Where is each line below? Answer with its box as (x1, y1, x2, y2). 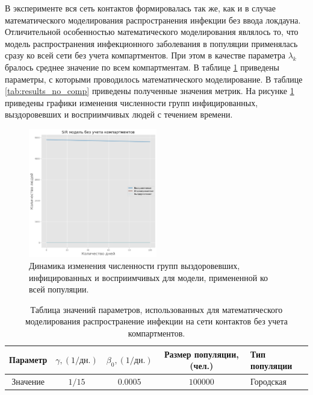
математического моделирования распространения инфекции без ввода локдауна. (5, 13, 301, 26)
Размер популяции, (164, 347, 239, 360)
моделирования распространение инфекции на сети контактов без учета (25, 315, 288, 327)
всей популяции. (29, 283, 89, 295)
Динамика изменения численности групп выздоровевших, (29, 259, 240, 272)
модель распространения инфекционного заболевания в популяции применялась (5, 37, 298, 49)
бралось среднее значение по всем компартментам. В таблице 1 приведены (5, 60, 279, 73)
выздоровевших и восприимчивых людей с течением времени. (5, 108, 233, 121)
